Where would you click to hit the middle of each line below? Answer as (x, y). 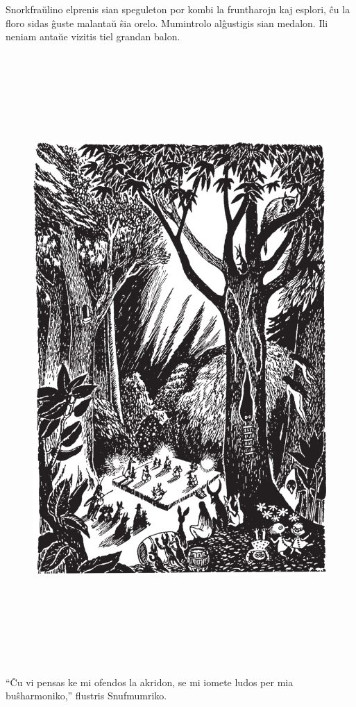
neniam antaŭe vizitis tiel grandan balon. (93, 36)
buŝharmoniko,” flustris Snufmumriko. (86, 696)
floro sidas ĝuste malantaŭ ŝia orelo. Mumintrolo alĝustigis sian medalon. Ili (167, 23)
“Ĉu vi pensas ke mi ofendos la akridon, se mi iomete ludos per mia (150, 682)
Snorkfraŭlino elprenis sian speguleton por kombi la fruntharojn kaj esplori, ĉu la (178, 9)
